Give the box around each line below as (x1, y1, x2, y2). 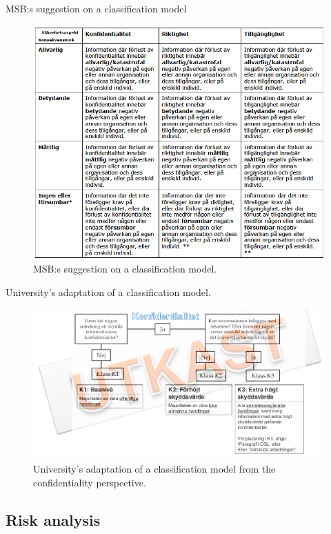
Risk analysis (6, 508, 101, 530)
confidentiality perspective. (33, 475, 146, 489)
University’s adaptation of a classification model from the (33, 462, 276, 476)
